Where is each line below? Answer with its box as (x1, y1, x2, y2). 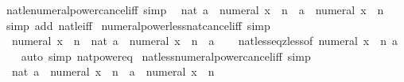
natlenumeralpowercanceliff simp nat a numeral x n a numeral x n (6, 2, 384, 17)
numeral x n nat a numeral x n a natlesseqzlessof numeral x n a (11, 32, 398, 49)
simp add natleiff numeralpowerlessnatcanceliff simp (6, 17, 270, 33)
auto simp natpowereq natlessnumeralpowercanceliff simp (21, 47, 311, 64)
